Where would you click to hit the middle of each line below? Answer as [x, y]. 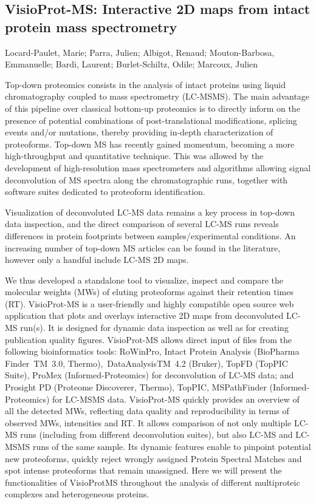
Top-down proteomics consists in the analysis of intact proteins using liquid [145, 84]
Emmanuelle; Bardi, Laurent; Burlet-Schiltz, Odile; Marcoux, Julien [132, 64]
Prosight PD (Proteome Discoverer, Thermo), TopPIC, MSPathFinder [136, 387]
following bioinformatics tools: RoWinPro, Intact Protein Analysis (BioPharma [152, 351]
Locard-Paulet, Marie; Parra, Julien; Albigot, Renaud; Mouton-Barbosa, [140, 52]
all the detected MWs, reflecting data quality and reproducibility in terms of [147, 411]
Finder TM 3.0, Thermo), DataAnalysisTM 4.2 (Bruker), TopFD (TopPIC [146, 363]
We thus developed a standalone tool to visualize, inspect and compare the [144, 280]
